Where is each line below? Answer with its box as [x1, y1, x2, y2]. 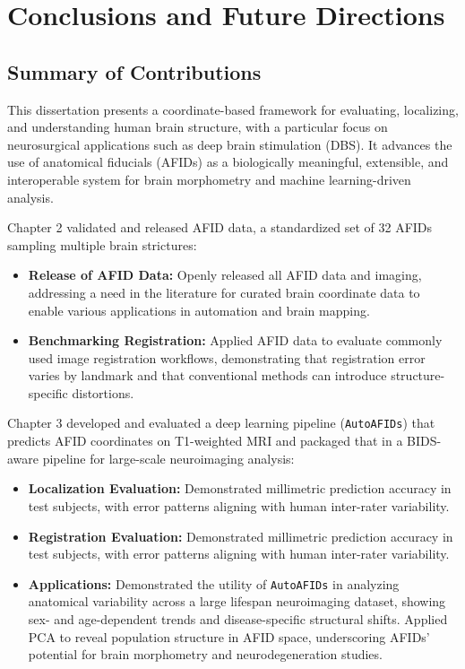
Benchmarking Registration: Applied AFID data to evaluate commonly [28, 331, 443, 350]
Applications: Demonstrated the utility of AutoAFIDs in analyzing [28, 574, 400, 593]
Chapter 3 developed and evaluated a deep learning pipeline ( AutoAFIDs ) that [7, 413, 435, 432]
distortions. [72, 383, 134, 402]
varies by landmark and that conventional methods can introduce [28, 366, 387, 385]
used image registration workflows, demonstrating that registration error [28, 348, 426, 367]
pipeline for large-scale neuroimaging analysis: [42, 448, 295, 467]
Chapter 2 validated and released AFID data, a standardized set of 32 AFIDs [7, 218, 433, 237]
